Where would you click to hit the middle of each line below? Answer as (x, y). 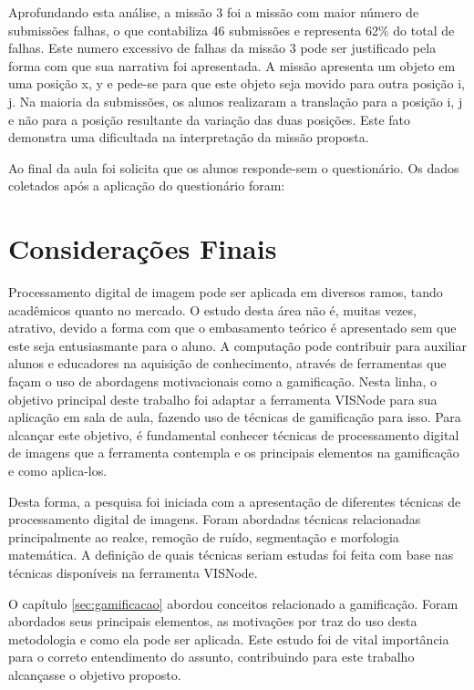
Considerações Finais (143, 248)
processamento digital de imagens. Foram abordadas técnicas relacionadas (215, 519)
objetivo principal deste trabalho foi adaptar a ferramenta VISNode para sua (223, 399)
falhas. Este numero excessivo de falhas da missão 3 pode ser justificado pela (222, 48)
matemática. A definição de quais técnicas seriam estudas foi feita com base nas (231, 555)
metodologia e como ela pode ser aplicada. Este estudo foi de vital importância (229, 639)
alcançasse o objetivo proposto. (95, 674)
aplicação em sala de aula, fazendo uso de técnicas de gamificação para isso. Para (235, 417)
